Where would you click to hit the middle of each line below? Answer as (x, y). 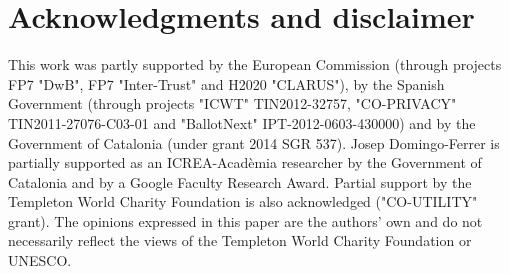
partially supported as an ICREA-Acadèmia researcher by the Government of (245, 162)
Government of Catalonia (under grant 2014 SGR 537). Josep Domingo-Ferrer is (254, 142)
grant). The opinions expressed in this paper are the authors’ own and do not (245, 220)
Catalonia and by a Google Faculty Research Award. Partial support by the (240, 181)
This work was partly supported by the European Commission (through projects (255, 64)
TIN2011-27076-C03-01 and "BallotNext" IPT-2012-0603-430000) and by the (242, 122)
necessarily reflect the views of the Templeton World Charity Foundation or (240, 240)
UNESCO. (40, 260)
